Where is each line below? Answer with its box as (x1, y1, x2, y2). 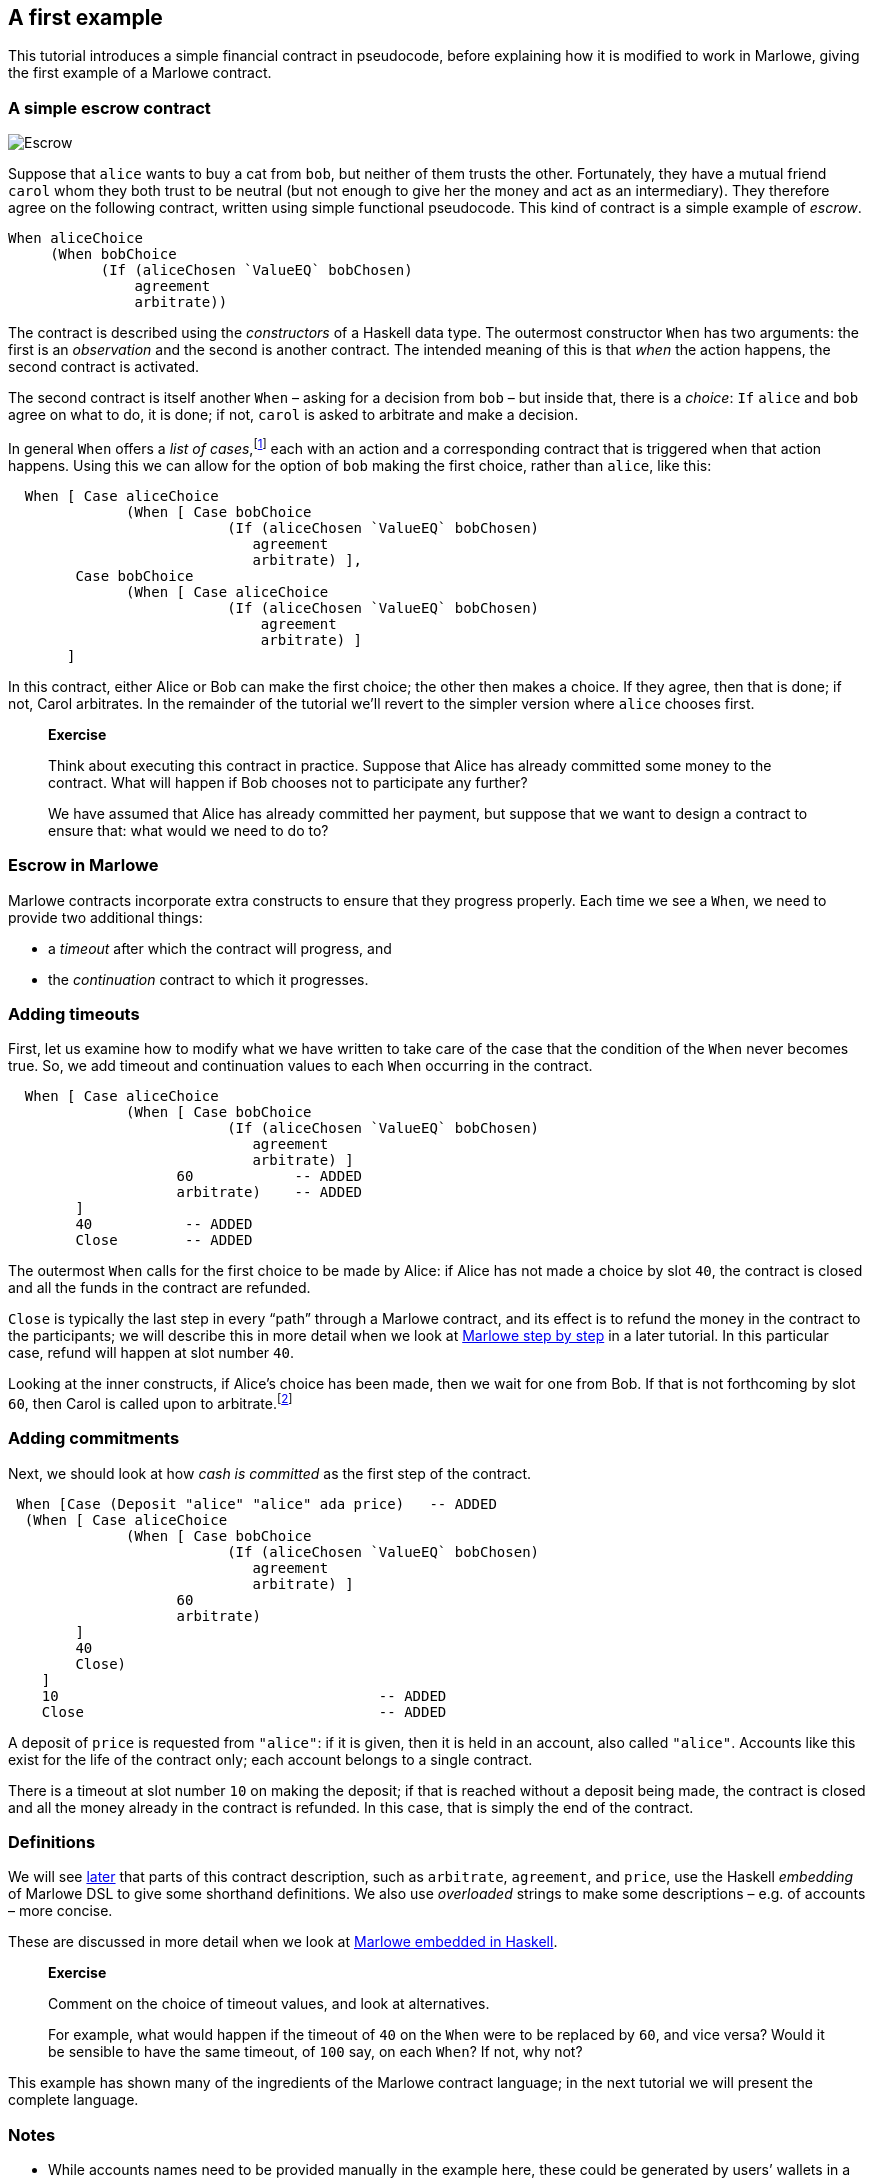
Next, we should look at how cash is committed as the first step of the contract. (8, 1464, 532, 1482)
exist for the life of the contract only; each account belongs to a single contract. (8, 1750, 533, 1768)
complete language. (8, 2091, 139, 2109)
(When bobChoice (50, 246, 177, 263)
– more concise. (8, 1902, 113, 1920)
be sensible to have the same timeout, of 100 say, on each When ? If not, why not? (48, 2043, 583, 2061)
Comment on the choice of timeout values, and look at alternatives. (48, 1995, 490, 2013)
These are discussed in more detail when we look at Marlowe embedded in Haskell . (8, 1933, 558, 1951)
